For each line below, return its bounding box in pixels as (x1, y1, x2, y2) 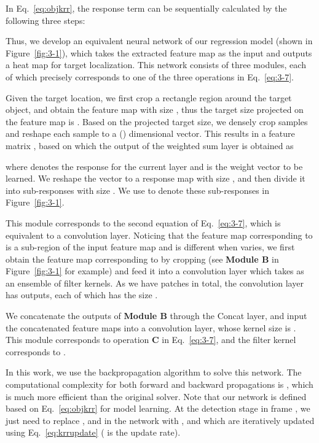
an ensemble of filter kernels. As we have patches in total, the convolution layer (6, 276, 304, 289)
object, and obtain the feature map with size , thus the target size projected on (6, 103, 304, 116)
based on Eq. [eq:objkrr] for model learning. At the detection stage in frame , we (6, 402, 310, 415)
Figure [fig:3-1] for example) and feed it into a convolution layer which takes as (6, 264, 304, 277)
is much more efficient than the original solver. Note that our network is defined (6, 390, 307, 403)
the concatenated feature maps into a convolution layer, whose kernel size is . (6, 321, 296, 334)
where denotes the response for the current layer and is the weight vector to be (6, 160, 303, 172)
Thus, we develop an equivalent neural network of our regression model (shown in (6, 34, 313, 47)
